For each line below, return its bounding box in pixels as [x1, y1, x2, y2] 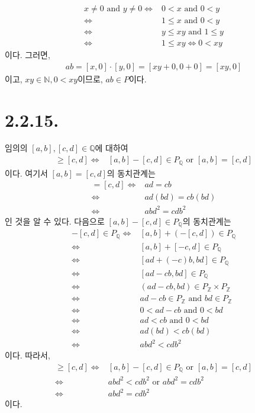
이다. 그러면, [5, 49, 50, 61]
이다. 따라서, [5, 349, 50, 361]
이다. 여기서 [5, 167, 48, 179]
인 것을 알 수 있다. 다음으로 [5, 214, 105, 227]
